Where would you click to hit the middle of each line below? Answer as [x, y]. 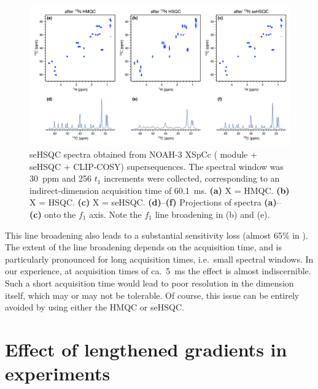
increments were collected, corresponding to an [192, 178]
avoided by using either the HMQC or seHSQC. [95, 307]
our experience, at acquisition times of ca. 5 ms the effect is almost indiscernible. [158, 271]
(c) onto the [53, 214]
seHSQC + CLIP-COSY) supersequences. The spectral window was [157, 166]
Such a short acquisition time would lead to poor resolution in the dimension [149, 283]
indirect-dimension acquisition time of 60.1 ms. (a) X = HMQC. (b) [160, 190]
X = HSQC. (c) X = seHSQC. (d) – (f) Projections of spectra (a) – [155, 202]
